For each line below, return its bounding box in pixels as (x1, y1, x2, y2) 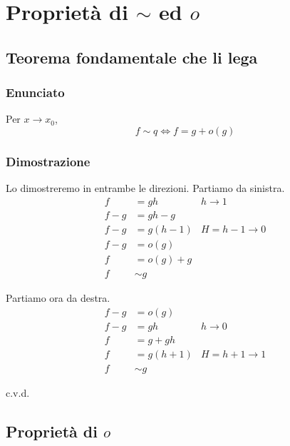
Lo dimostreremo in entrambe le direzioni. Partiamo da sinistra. (6, 181, 285, 196)
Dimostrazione (6, 152, 90, 170)
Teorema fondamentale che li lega (6, 46, 258, 68)
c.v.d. (6, 385, 30, 400)
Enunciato (6, 83, 65, 101)
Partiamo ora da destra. (6, 290, 110, 305)
